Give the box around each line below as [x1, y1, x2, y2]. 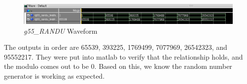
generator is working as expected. [4, 70, 105, 81]
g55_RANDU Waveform [24, 25, 98, 36]
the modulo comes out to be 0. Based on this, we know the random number [4, 61, 232, 71]
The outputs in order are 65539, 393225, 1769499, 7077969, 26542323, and [4, 42, 227, 52]
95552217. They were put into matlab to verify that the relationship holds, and [4, 51, 243, 62]
